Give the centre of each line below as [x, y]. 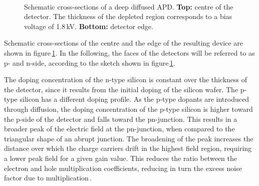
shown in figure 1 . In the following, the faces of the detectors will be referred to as [129, 52]
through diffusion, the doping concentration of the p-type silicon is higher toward [128, 109]
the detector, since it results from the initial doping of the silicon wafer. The [121, 89]
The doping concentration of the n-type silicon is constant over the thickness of [126, 79]
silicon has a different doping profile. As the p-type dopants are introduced [134, 99]
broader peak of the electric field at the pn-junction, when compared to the [119, 129]
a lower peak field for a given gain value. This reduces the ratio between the [120, 158]
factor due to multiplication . [48, 178]
